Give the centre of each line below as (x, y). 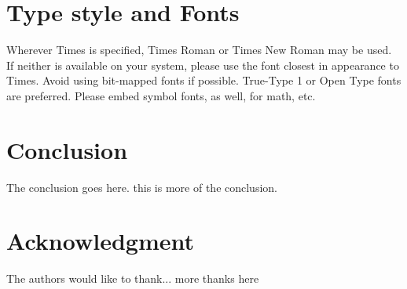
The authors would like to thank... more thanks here (133, 278)
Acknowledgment (100, 241)
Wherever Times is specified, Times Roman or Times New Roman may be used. (199, 50)
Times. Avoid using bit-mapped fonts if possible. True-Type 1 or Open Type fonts (204, 80)
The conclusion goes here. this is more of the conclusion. (142, 187)
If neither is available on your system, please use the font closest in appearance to (203, 65)
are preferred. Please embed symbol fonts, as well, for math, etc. (161, 95)
